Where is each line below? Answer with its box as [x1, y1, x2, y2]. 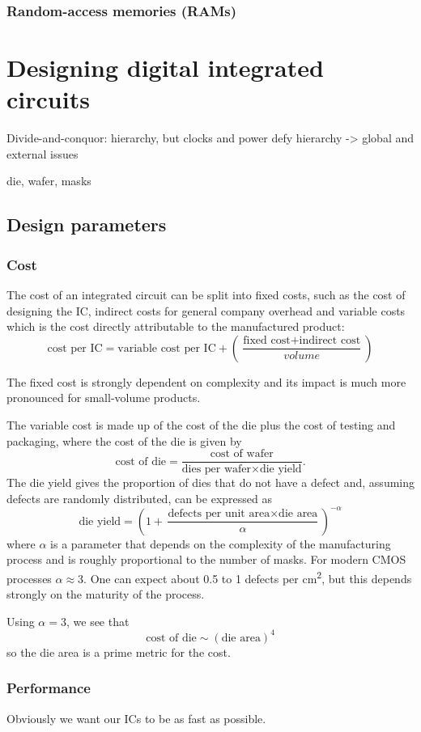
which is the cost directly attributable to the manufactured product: [6, 318, 345, 335]
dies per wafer [181, 463, 252, 476]
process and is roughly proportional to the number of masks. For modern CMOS [6, 551, 406, 568]
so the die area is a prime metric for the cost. [6, 643, 231, 660]
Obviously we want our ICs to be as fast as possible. [6, 709, 266, 726]
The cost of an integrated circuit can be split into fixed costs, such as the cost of [6, 286, 406, 303]
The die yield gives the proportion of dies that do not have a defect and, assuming [6, 474, 415, 491]
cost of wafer [210, 448, 274, 460]
